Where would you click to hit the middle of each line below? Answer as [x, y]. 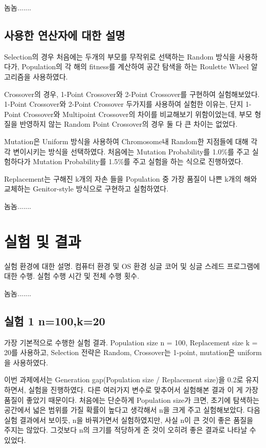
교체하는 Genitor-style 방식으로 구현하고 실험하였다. [86, 189]
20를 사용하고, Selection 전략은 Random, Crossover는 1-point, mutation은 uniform [133, 352]
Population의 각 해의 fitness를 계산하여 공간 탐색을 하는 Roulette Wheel [135, 66]
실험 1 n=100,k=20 [55, 320]
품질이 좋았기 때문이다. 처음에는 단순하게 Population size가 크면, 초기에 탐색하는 [132, 400]
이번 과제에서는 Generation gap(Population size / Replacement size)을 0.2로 [124, 379]
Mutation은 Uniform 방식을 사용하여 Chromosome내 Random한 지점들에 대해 [126, 141]
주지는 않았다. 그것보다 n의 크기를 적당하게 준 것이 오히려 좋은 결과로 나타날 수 [130, 430]
